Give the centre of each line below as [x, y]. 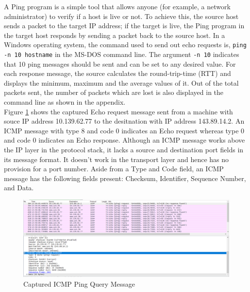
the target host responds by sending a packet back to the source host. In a [115, 35]
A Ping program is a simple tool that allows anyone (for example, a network [117, 6]
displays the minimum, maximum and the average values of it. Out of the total [121, 82]
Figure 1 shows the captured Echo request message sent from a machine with [118, 111]
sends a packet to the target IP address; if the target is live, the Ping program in [124, 26]
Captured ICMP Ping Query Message [79, 283]
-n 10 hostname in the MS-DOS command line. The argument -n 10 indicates [122, 54]
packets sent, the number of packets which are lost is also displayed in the [114, 92]
